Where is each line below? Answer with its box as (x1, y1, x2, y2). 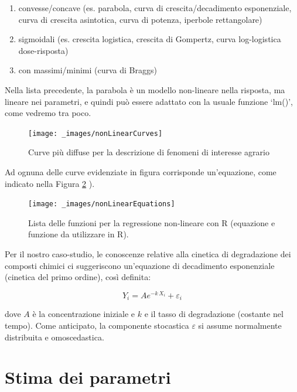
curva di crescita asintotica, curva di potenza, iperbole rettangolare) (18, 13, 262, 25)
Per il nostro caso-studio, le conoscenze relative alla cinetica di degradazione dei (5, 248, 291, 260)
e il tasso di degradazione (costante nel (144, 308, 284, 320)
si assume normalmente (198, 319, 282, 331)
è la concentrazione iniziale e (32, 308, 135, 320)
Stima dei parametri (5, 365, 171, 389)
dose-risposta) (18, 44, 69, 56)
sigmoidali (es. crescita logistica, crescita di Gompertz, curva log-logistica (18, 33, 281, 45)
